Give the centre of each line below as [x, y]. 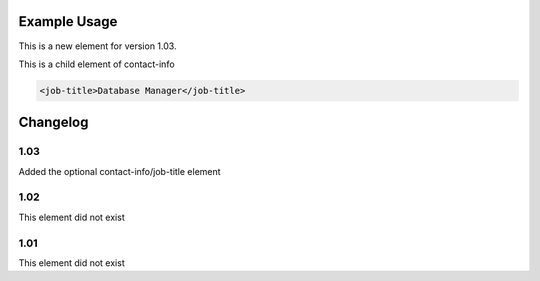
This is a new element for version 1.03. [97, 46]
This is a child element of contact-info [96, 64]
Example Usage [68, 21]
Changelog [53, 122]
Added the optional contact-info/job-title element [119, 171]
